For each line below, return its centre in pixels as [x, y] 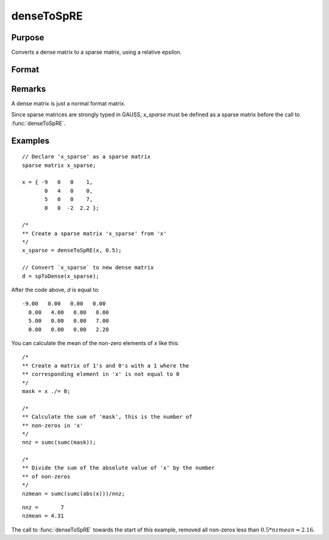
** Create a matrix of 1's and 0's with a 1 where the [106, 365]
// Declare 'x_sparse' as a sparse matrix [87, 157]
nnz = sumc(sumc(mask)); [59, 442]
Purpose [28, 37]
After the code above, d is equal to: [55, 290]
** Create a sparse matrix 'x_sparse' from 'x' [94, 233]
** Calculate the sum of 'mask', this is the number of [107, 417]
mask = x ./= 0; [46, 391]
